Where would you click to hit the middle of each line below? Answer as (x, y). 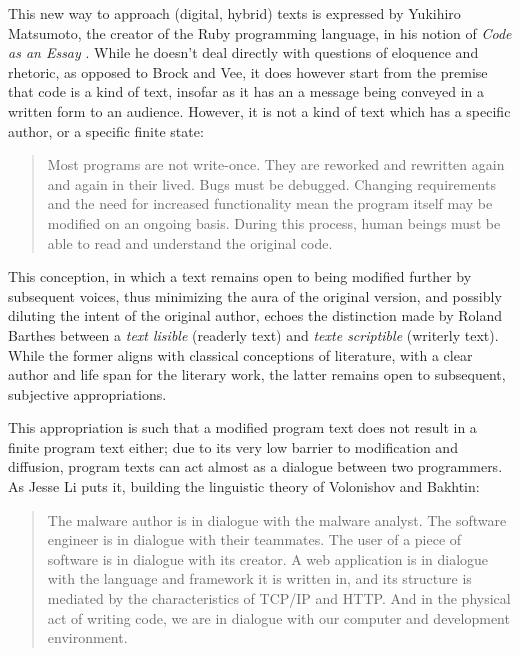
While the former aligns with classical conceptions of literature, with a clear (240, 354)
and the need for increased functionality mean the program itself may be (270, 203)
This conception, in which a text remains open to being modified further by (240, 276)
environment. (87, 637)
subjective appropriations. (87, 393)
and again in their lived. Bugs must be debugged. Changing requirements (271, 183)
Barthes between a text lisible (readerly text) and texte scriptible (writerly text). (253, 334)
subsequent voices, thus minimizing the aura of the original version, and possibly (255, 295)
